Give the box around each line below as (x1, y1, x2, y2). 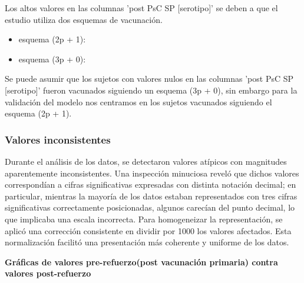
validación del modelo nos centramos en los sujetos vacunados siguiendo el (5, 95, 272, 108)
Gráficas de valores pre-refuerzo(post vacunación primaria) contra (5, 255, 278, 268)
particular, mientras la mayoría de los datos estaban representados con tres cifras (5, 189, 298, 202)
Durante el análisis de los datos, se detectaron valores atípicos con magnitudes (5, 155, 287, 167)
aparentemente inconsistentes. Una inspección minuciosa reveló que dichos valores (5, 167, 299, 179)
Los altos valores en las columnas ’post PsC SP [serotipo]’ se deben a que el (5, 2, 278, 14)
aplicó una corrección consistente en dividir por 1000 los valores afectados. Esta (5, 224, 292, 237)
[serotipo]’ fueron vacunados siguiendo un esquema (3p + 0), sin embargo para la (5, 84, 298, 96)
